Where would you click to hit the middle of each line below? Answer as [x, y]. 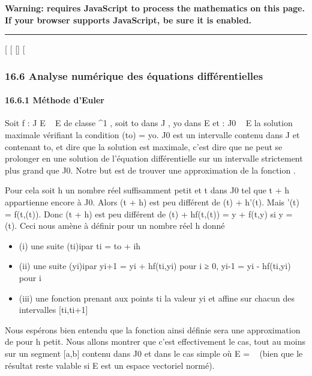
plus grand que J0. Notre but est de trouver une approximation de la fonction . [150, 170]
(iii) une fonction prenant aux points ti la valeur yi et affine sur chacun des [157, 298]
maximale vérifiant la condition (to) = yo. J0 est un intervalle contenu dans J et [152, 135]
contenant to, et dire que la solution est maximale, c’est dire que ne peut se [144, 146]
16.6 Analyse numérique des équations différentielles [134, 75]
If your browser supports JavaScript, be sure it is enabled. [128, 20]
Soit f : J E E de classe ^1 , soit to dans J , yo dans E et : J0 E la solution [149, 123]
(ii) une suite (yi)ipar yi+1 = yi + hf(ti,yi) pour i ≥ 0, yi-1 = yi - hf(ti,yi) [155, 266]
